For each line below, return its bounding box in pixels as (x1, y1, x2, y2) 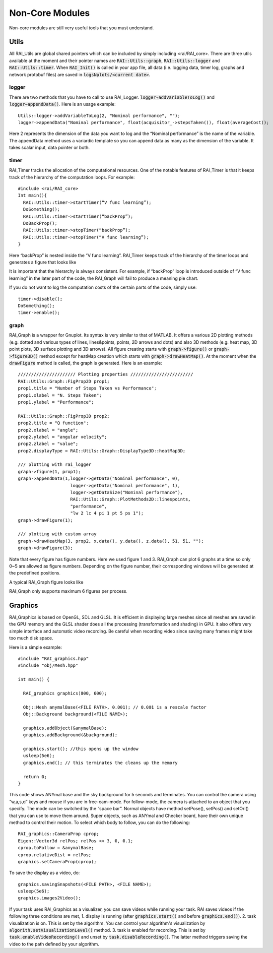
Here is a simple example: (9, 644, 62, 650)
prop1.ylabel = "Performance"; (18, 399, 94, 405)
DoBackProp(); (23, 220, 58, 226)
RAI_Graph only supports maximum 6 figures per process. (9, 588, 128, 594)
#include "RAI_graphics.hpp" (18, 655, 89, 661)
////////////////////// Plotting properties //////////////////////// (18, 372, 194, 377)
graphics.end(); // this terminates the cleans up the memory (23, 760, 178, 765)
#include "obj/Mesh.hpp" (18, 663, 78, 668)
